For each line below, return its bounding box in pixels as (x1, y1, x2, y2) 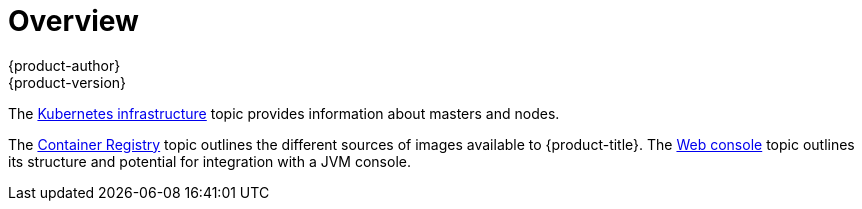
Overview (8, 4, 139, 38)
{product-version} (8, 73, 127, 91)
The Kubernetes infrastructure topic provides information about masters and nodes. (8, 104, 560, 122)
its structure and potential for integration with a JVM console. (8, 152, 411, 170)
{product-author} (8, 56, 121, 74)
